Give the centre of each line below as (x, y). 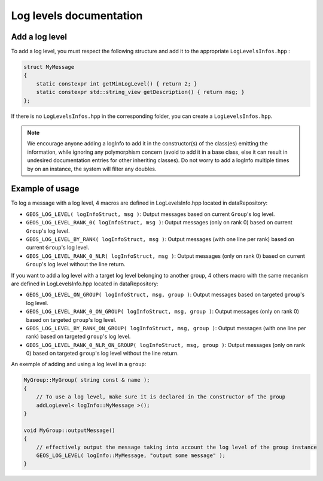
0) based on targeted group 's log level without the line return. (102, 354)
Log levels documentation (77, 16)
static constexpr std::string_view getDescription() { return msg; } (140, 92)
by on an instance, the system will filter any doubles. (92, 169)
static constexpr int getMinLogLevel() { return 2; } (117, 83)
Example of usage (45, 189)
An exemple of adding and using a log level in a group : (79, 364)
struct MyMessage (49, 67)
